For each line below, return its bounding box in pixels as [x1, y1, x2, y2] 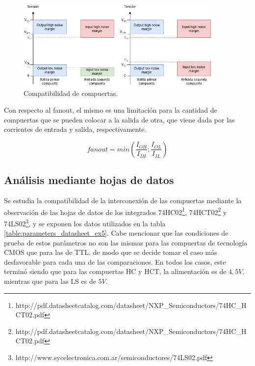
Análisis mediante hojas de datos [4, 172, 174, 187]
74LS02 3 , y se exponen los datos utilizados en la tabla [4, 216, 166, 228]
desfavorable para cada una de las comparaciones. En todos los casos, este [4, 256, 226, 267]
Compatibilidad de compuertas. [24, 88, 118, 98]
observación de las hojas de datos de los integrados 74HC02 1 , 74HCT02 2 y [4, 205, 227, 217]
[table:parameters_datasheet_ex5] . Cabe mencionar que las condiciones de [4, 228, 229, 238]
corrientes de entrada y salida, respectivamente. [4, 124, 147, 134]
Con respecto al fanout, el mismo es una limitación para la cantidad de [4, 105, 217, 115]
